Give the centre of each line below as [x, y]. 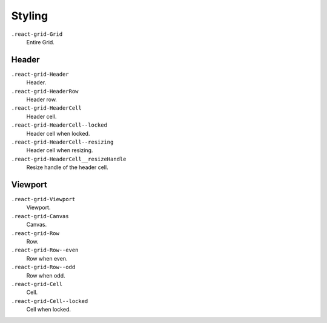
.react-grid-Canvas [40, 216]
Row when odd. [46, 275]
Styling [30, 16]
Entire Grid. [40, 42]
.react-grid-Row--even [45, 250]
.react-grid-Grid [37, 34]
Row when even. [47, 258]
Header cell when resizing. [60, 150]
